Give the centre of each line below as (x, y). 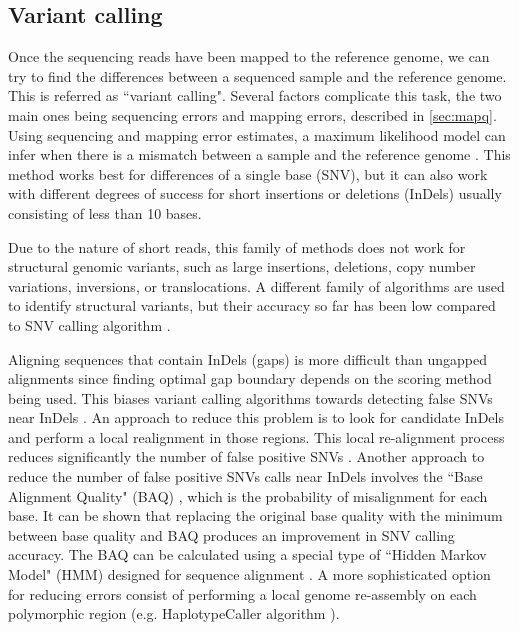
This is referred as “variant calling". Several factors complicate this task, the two (255, 95)
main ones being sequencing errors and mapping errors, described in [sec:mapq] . (252, 114)
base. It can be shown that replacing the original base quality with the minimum (255, 515)
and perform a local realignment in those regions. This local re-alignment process (256, 436)
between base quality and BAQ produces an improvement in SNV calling (231, 534)
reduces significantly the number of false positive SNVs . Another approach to (246, 456)
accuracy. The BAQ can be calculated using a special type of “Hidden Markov (247, 554)
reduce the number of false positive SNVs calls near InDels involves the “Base (245, 476)
